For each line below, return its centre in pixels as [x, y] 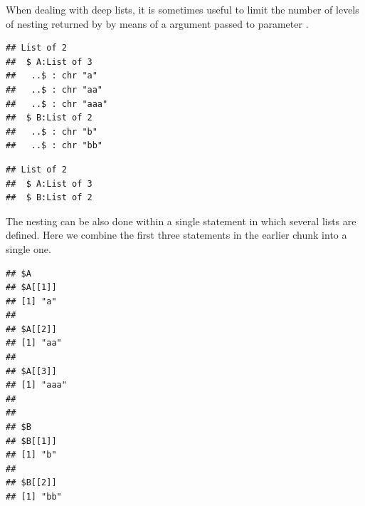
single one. [28, 248]
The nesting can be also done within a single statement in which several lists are [181, 221]
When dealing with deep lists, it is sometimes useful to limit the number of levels [182, 9]
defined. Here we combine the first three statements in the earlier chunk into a [176, 235]
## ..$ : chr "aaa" [57, 104]
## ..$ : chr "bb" [54, 146]
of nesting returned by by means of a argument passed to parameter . [157, 23]
